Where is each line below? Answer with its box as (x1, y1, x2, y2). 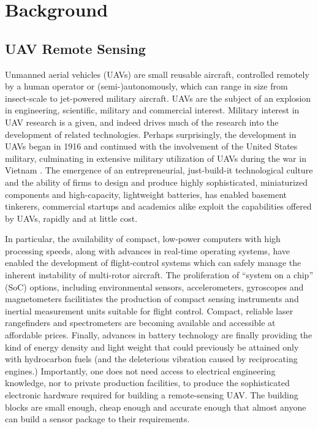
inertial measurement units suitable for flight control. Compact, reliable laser (5, 304, 293, 317)
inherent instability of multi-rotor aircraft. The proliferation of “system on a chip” (5, 268, 313, 281)
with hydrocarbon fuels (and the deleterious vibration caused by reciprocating (5, 352, 298, 365)
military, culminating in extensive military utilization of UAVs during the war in (5, 151, 306, 164)
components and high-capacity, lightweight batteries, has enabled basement (5, 188, 287, 200)
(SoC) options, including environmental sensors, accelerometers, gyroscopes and (5, 280, 304, 293)
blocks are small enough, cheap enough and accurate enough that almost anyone (5, 400, 306, 413)
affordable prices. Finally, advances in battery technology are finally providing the (5, 328, 312, 341)
